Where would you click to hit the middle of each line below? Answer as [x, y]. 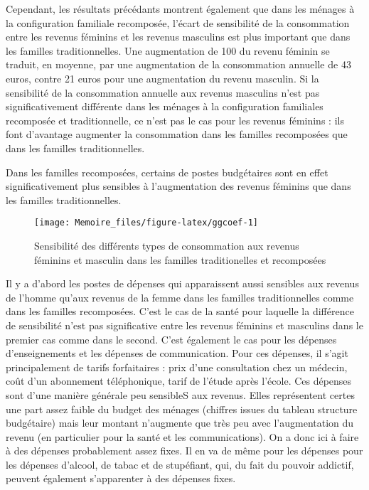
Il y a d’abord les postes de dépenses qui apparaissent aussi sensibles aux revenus [182, 283]
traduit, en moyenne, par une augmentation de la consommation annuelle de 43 [178, 64]
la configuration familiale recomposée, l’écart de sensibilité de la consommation [178, 22]
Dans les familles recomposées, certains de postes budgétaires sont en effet [167, 172]
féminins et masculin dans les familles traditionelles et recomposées [180, 259]
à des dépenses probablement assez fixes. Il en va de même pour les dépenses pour [184, 451]
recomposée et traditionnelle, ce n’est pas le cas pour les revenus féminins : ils [175, 120]
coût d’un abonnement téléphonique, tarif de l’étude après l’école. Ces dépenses [179, 381]
